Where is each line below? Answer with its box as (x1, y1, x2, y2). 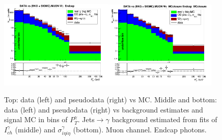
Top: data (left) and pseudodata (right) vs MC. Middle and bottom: (4, 94, 217, 105)
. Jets (77, 114, 95, 125)
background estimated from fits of (112, 114, 217, 125)
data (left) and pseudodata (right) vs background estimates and (4, 104, 203, 115)
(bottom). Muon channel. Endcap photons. (73, 124, 207, 134)
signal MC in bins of (4, 114, 68, 125)
